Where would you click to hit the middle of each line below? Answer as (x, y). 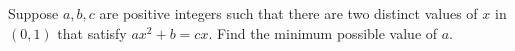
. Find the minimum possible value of (323, 32)
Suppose (33, 13)
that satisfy (92, 32)
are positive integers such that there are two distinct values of (288, 13)
